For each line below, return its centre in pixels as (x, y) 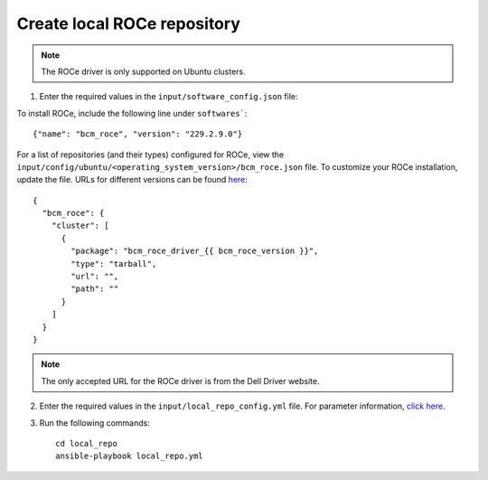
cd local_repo (86, 443)
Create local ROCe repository (129, 24)
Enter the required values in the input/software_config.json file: (169, 97)
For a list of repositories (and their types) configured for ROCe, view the (150, 155)
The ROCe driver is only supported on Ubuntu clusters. (143, 71)
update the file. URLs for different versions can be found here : (132, 180)
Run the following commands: (95, 423)
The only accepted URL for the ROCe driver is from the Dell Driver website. (180, 381)
